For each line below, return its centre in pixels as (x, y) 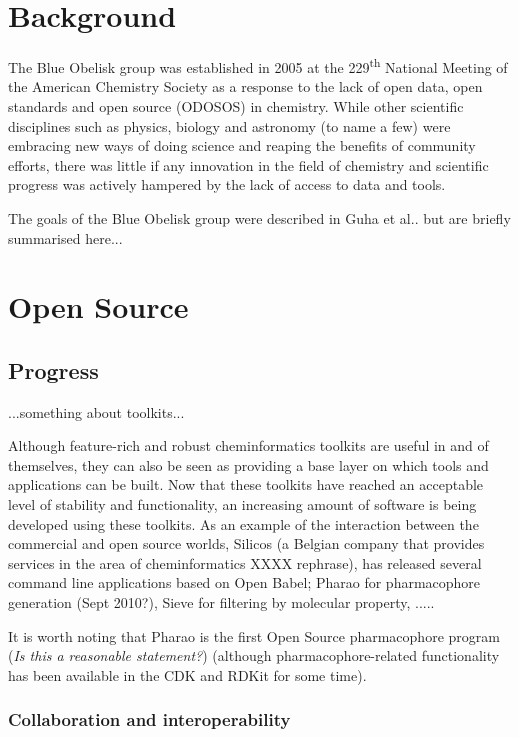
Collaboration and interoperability (149, 719)
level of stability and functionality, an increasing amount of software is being (242, 504)
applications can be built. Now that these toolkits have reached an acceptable (246, 484)
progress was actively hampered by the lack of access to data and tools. (227, 184)
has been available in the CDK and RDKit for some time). (187, 674)
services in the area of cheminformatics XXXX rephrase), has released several (245, 562)
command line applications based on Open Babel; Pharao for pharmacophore (244, 582)
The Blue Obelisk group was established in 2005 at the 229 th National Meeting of (258, 65)
